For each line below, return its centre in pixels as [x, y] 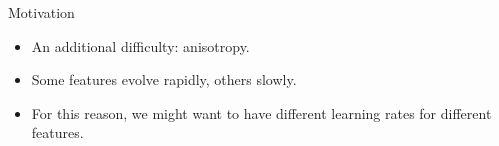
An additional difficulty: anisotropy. [140, 45]
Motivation [41, 12]
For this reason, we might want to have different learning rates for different [261, 112]
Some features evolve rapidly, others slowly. [164, 79]
